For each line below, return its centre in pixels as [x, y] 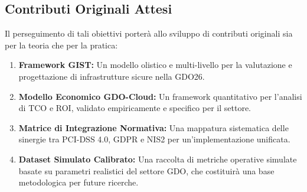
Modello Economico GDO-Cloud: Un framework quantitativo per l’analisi [160, 96]
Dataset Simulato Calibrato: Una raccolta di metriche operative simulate [158, 159]
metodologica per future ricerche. [79, 182]
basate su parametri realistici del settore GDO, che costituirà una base [146, 170]
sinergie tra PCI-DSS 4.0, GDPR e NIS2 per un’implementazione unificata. [154, 139]
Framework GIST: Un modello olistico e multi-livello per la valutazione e [155, 65]
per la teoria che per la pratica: [61, 45]
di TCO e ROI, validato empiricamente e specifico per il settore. [135, 108]
